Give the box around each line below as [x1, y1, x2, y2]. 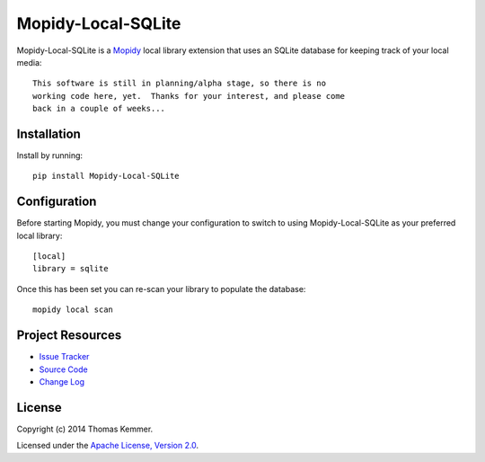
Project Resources [16, 328, 122, 343]
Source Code [39, 364, 89, 375]
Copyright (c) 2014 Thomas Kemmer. [16, 423, 154, 434]
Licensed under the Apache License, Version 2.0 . [16, 440, 199, 451]
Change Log [39, 376, 85, 386]
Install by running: [16, 150, 84, 161]
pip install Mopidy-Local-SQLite [32, 171, 180, 182]
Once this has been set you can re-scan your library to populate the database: [16, 283, 306, 294]
